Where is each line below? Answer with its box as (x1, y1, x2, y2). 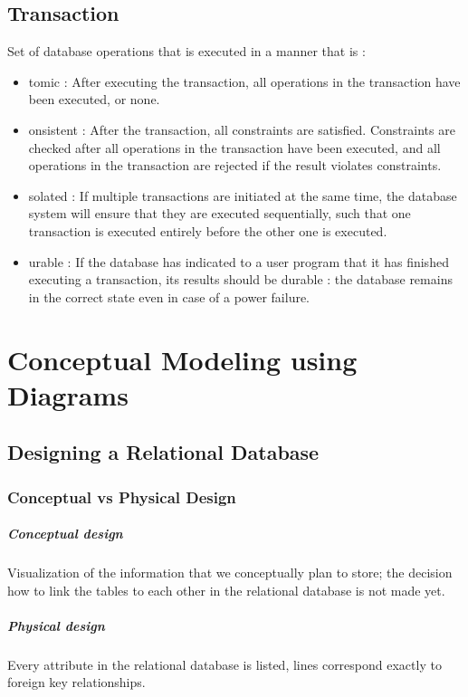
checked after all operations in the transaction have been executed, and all (28, 138, 441, 157)
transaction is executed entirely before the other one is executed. (28, 221, 387, 240)
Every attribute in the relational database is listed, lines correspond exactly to (7, 654, 442, 673)
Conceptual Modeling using (7, 340, 358, 377)
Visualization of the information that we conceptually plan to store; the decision (7, 563, 453, 582)
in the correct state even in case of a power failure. (28, 287, 310, 306)
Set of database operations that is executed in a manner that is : (7, 42, 366, 61)
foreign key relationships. (7, 673, 146, 692)
